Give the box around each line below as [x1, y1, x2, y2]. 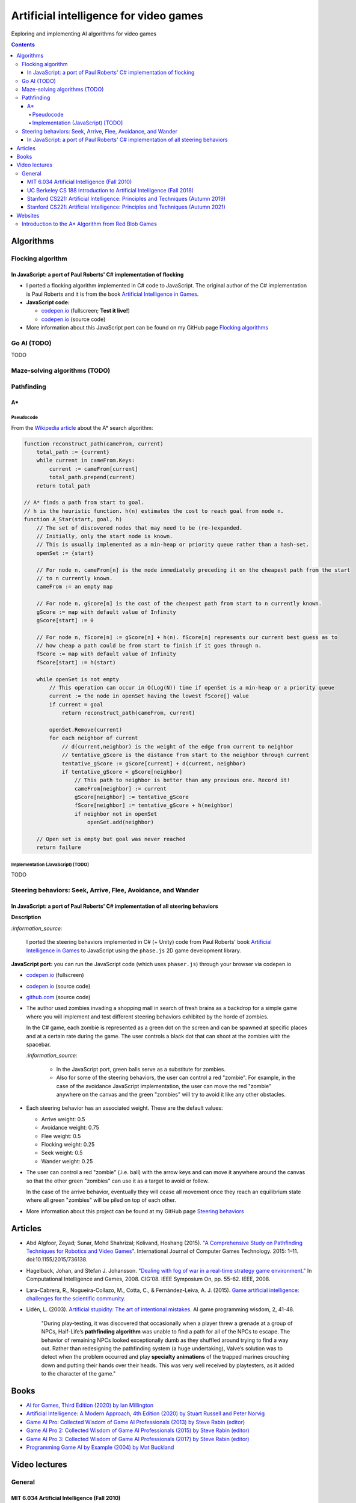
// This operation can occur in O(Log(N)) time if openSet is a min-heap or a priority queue [49, 684, 335, 691]
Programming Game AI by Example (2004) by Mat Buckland [26, 1443, 174, 1451]
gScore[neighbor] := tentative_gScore [74, 794, 189, 801]
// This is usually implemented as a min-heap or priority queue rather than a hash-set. [36, 541, 310, 548]
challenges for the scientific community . [26, 1294, 126, 1302]
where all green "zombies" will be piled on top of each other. [26, 1196, 177, 1204]
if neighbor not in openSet [74, 810, 158, 817]
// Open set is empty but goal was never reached [36, 836, 186, 843]
